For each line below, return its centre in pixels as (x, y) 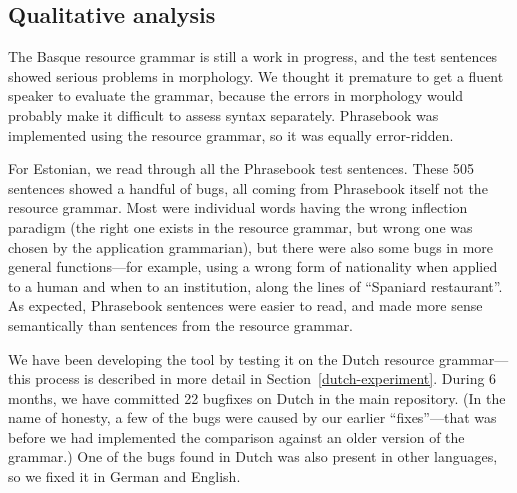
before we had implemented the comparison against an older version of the (236, 436)
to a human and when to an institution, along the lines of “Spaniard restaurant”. (255, 285)
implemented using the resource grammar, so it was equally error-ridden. (231, 134)
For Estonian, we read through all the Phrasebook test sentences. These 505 (241, 168)
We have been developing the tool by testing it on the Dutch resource (221, 358)
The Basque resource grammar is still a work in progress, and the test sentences (253, 56)
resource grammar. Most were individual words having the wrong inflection (238, 207)
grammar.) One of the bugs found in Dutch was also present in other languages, (253, 456)
